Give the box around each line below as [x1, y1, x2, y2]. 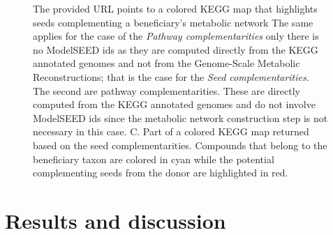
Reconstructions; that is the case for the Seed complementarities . [33, 69, 309, 84]
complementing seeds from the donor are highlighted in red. [33, 165, 288, 180]
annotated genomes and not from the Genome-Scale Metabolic [33, 56, 300, 70]
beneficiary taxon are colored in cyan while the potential [33, 151, 274, 166]
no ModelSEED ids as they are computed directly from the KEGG [33, 42, 318, 56]
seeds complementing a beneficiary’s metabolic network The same [33, 15, 313, 29]
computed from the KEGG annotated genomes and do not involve [33, 97, 316, 112]
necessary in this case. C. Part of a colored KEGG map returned [33, 124, 309, 139]
